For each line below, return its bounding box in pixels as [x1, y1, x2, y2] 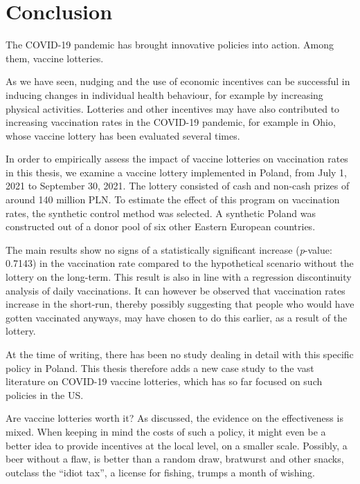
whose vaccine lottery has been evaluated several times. [6, 128, 240, 142]
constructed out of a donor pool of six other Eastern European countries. [6, 219, 316, 234]
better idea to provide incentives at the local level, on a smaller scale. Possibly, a [6, 438, 348, 452]
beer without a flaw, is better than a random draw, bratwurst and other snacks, [6, 452, 344, 466]
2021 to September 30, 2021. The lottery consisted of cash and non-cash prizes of [6, 178, 350, 193]
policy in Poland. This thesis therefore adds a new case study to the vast [6, 360, 314, 375]
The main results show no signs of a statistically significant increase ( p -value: [6, 242, 332, 257]
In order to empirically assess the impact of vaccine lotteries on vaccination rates [6, 151, 348, 166]
